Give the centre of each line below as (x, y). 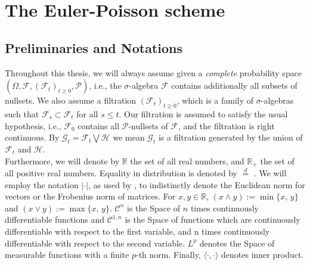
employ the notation (42, 184)
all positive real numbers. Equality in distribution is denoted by (121, 173)
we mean (129, 137)
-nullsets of (148, 125)
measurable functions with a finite (67, 255)
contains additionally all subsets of (234, 85)
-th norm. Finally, (168, 255)
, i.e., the (105, 85)
